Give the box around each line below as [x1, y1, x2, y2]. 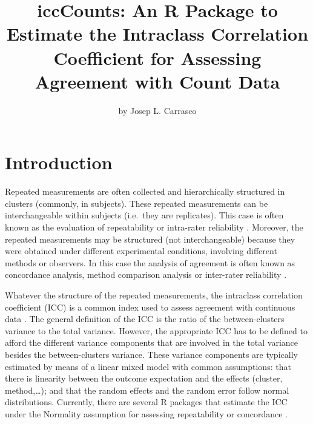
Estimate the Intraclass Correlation [6, 21, 309, 46]
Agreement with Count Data [35, 69, 280, 93]
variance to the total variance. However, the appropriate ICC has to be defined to [5, 324, 308, 337]
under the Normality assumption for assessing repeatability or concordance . [5, 407, 288, 420]
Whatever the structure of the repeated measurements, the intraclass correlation [5, 288, 303, 301]
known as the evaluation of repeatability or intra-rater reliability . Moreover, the [5, 221, 303, 233]
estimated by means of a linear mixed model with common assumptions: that [5, 360, 291, 372]
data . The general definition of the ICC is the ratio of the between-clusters [5, 312, 285, 325]
